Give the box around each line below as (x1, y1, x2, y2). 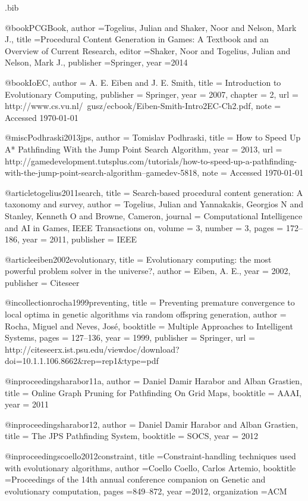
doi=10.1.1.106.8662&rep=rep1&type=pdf (5, 354, 159, 367)
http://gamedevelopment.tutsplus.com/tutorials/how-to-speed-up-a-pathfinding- (5, 154, 297, 167)
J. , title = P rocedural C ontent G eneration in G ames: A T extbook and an (5, 33, 269, 45)
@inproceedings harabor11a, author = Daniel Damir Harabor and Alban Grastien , (5, 375, 303, 387)
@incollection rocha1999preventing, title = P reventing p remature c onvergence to (5, 296, 295, 309)
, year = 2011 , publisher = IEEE (17, 233, 137, 245)
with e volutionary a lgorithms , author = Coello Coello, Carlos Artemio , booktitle (5, 461, 296, 474)
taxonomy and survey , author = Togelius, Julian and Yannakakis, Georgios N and (5, 198, 304, 210)
